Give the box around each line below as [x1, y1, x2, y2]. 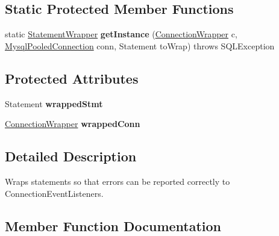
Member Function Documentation [5, 216, 222, 235]
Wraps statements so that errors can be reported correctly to [5, 175, 230, 187]
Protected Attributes [5, 69, 139, 87]
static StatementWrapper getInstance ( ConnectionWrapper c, [5, 28, 237, 40]
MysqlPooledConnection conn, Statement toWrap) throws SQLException [5, 39, 275, 52]
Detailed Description [5, 147, 137, 166]
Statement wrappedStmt [5, 97, 103, 110]
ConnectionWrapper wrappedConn [5, 117, 140, 130]
